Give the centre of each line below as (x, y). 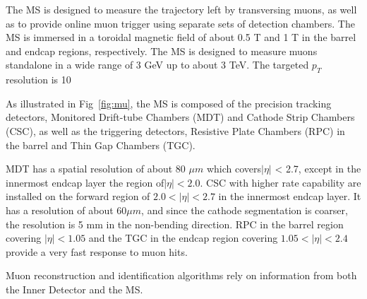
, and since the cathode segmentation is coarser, (245, 210)
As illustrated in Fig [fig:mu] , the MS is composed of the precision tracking (169, 103)
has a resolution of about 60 (66, 210)
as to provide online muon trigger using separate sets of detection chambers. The (180, 23)
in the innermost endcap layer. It (290, 196)
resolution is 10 (38, 80)
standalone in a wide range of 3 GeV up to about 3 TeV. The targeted (157, 65)
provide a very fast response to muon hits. (97, 251)
